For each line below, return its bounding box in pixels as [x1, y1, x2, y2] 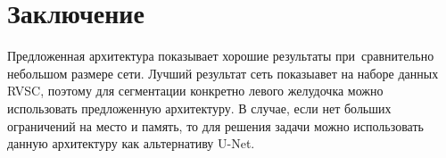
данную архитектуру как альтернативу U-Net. [7, 134, 255, 153]
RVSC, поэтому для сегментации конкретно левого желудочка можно [7, 81, 384, 100]
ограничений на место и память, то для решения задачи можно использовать [7, 116, 424, 135]
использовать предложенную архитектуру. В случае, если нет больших [7, 98, 392, 117]
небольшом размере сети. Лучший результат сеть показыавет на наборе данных [7, 63, 439, 82]
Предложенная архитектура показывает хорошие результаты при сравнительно [7, 46, 434, 65]
